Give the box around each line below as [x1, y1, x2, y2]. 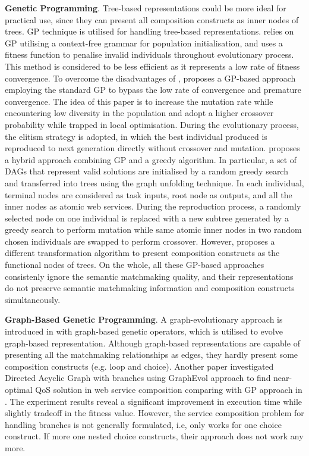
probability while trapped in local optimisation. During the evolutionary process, [5, 118, 299, 130]
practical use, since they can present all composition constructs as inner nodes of [5, 13, 299, 26]
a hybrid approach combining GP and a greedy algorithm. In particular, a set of [5, 153, 297, 165]
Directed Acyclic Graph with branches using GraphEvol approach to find [5, 371, 271, 384]
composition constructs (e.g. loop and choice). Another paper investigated [5, 360, 274, 372]
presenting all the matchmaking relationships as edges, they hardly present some [5, 348, 298, 361]
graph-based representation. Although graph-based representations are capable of [5, 336, 300, 349]
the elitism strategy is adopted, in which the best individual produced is [5, 130, 267, 142]
